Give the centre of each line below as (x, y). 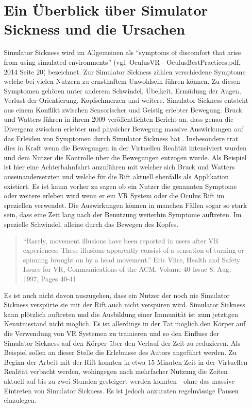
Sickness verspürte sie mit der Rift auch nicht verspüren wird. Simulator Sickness (125, 305)
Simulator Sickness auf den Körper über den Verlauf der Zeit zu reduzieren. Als (122, 343)
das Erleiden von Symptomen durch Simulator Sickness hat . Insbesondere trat (121, 138)
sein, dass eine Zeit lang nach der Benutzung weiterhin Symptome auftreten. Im (123, 214)
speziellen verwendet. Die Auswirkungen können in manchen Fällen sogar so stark (126, 205)
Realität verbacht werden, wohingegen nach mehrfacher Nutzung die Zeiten (116, 371)
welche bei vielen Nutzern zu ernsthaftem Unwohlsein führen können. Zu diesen (122, 81)
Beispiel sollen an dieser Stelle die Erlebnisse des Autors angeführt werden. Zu (120, 352)
